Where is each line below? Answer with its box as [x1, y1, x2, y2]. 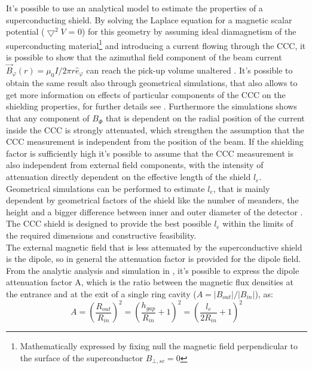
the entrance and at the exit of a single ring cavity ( [6, 287, 197, 300]
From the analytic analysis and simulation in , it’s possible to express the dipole [6, 264, 299, 276]
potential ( [6, 25, 45, 38]
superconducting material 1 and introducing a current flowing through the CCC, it [6, 37, 306, 51]
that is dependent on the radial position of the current [105, 112, 305, 124]
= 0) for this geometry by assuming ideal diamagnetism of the [68, 25, 296, 38]
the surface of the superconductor [20, 351, 143, 364]
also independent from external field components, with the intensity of [6, 158, 264, 171]
